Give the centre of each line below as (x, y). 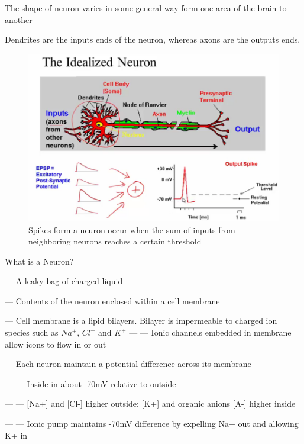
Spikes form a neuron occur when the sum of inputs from (132, 229)
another (19, 19)
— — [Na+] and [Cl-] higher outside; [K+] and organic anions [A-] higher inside (150, 403)
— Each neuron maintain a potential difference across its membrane (128, 364)
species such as (32, 332)
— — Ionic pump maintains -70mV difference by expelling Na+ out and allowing (152, 424)
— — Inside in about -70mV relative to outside (90, 383)
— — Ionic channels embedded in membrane (210, 332)
